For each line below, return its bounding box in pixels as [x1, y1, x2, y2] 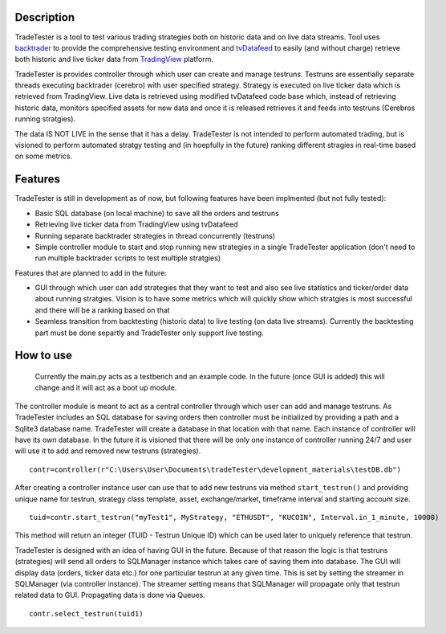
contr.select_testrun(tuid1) [29, 609, 144, 618]
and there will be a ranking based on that [34, 305, 170, 315]
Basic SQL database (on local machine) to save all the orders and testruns [34, 208, 280, 218]
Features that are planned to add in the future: [14, 268, 168, 277]
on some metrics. [14, 151, 72, 161]
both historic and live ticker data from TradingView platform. [14, 55, 214, 64]
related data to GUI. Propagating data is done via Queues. [14, 591, 205, 600]
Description [14, 10, 75, 24]
